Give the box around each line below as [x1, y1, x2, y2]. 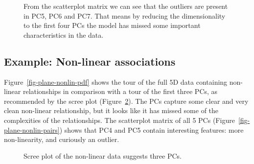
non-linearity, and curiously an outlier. [4, 134, 119, 144]
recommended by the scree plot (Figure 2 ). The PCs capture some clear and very [4, 95, 249, 106]
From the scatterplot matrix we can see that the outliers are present [23, 1, 228, 11]
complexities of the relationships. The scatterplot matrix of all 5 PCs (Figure [4, 115, 235, 125]
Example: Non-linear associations [4, 53, 176, 69]
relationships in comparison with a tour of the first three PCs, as [23, 86, 218, 96]
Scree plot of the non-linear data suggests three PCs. [23, 150, 182, 161]
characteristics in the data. [23, 29, 104, 40]
